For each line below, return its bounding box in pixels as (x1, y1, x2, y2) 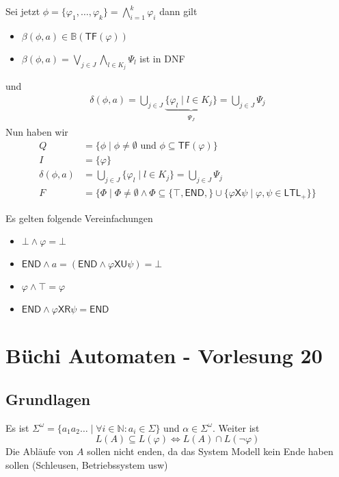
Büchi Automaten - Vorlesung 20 (5, 341, 323, 369)
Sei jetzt (5, 4, 40, 18)
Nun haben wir (5, 124, 68, 138)
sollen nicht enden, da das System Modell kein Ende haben (87, 444, 334, 458)
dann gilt (159, 4, 198, 18)
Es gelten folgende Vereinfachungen (5, 210, 153, 225)
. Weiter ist (213, 420, 260, 435)
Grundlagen (5, 389, 91, 410)
